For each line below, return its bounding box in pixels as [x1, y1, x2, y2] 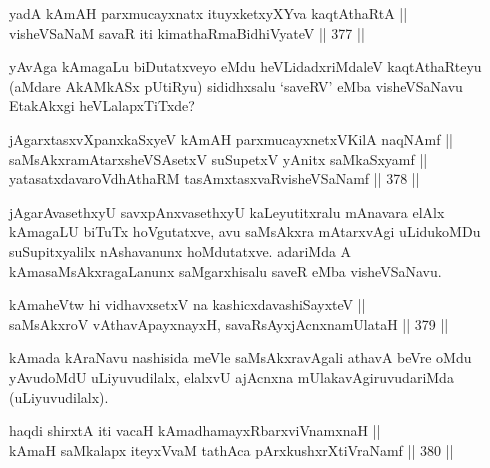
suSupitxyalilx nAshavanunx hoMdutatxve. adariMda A [9, 240, 352, 261]
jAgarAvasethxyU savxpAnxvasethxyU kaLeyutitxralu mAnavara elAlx [9, 201, 445, 222]
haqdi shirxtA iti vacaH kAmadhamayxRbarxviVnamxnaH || [9, 420, 381, 441]
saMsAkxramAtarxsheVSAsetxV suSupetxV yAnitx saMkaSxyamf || [9, 148, 428, 169]
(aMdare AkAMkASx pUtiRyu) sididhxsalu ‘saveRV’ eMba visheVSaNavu [9, 75, 463, 96]
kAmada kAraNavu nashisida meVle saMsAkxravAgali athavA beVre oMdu [9, 347, 472, 368]
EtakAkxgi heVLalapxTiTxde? [9, 95, 195, 116]
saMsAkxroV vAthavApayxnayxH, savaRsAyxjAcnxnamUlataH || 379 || [9, 313, 449, 334]
